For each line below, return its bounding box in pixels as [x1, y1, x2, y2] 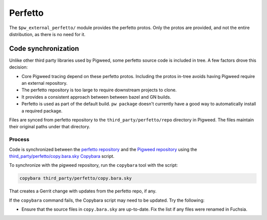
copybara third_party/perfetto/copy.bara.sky [19, 176, 132, 181]
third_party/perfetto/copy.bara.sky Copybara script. [9, 153, 115, 159]
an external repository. [21, 80, 68, 86]
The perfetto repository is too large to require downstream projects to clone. [21, 87, 177, 93]
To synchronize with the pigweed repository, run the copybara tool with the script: [9, 162, 178, 168]
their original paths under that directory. [9, 124, 90, 130]
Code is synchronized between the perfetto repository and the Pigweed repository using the [9, 146, 197, 152]
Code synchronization [9, 44, 79, 53]
